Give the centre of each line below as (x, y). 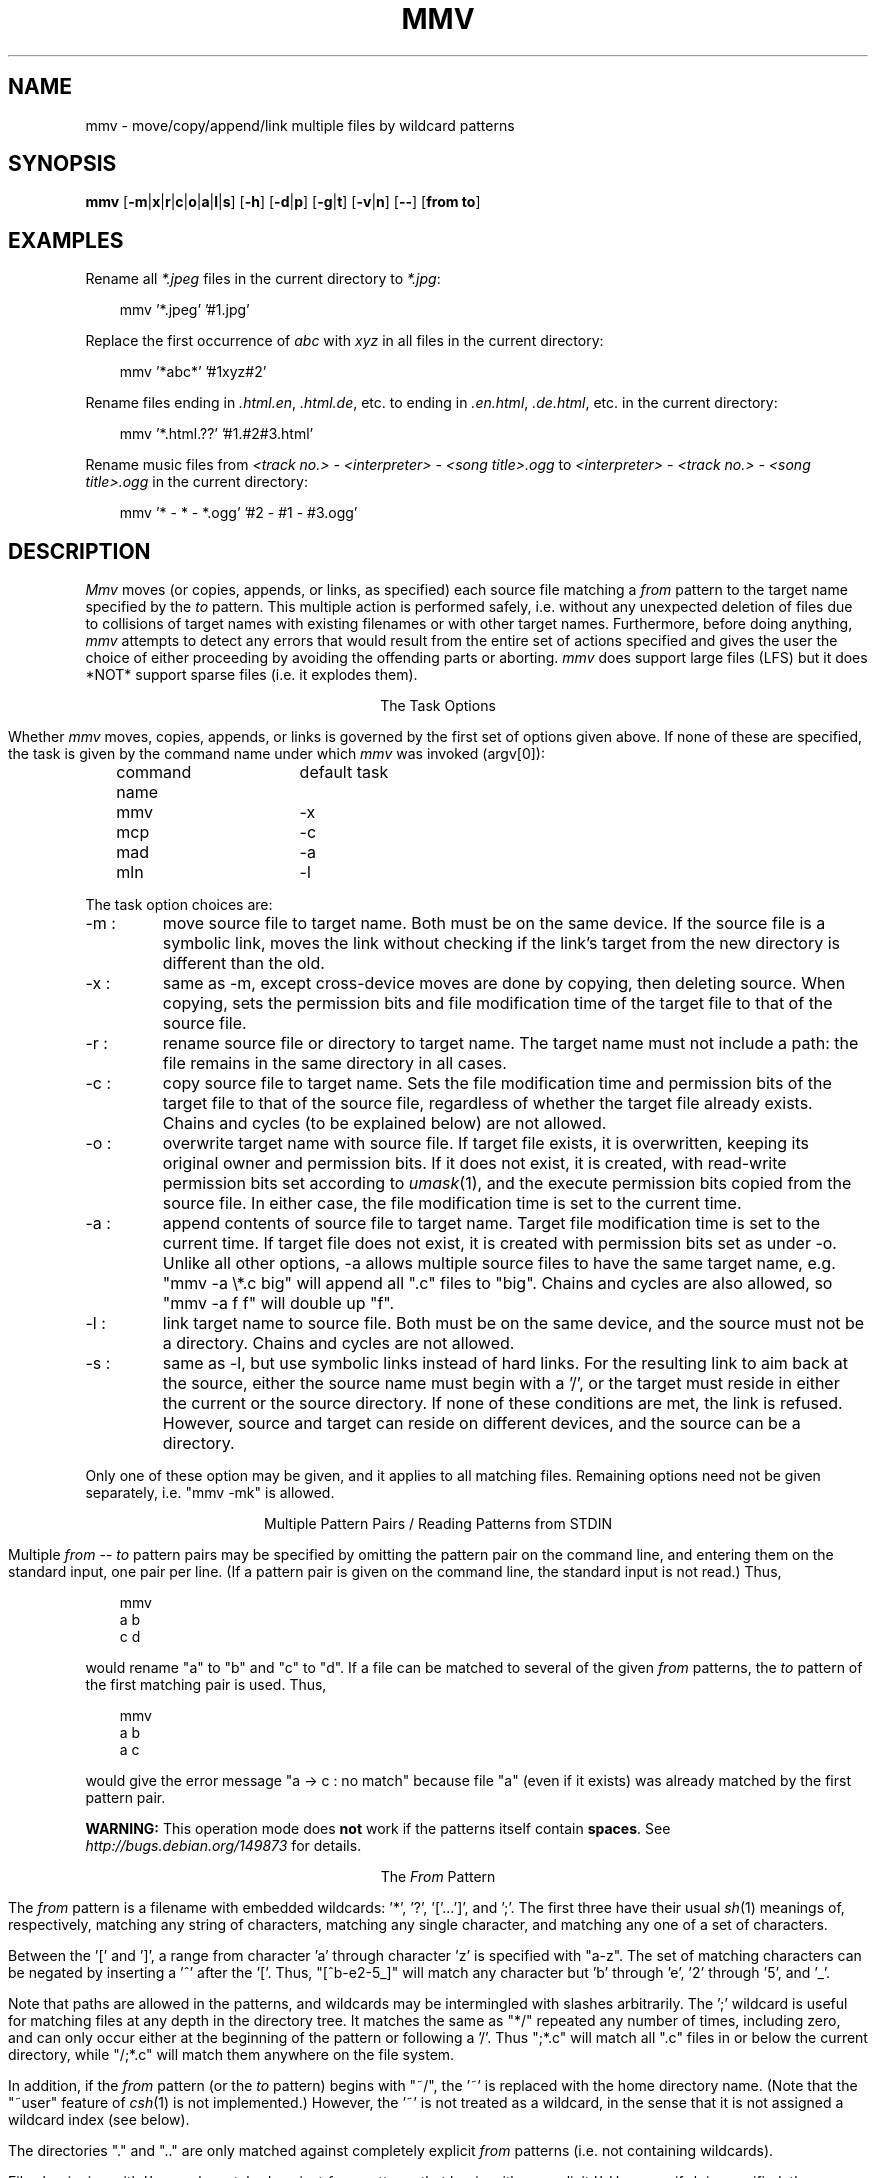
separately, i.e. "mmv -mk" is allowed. (210, 1493)
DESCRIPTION (79, 551)
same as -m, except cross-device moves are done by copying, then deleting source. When (504, 983)
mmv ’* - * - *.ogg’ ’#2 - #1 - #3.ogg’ (238, 513)
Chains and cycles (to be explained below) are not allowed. (384, 1123)
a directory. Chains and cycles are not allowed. (338, 1343)
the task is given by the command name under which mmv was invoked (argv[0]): (277, 754)
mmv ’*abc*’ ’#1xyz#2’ (193, 372)
